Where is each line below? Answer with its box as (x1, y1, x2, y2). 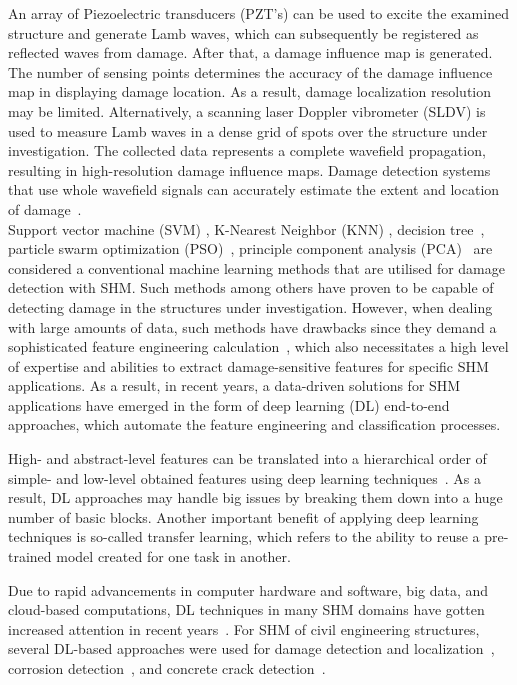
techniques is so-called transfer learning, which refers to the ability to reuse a (8, 526, 480, 547)
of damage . (8, 198, 82, 219)
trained (8, 546, 52, 567)
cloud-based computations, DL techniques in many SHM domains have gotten (8, 599, 485, 620)
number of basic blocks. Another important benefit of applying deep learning (8, 506, 479, 527)
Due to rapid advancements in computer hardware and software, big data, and (8, 579, 489, 600)
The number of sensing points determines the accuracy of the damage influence (8, 61, 493, 82)
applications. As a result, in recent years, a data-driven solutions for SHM (8, 375, 461, 396)
